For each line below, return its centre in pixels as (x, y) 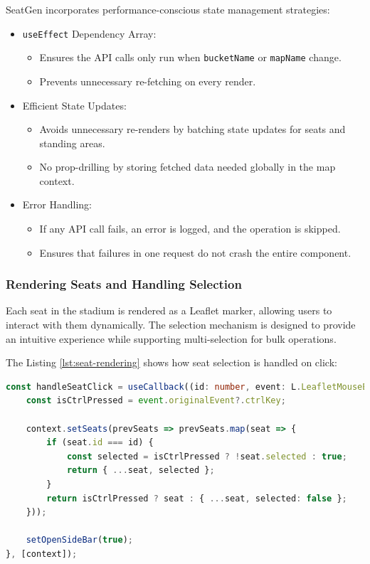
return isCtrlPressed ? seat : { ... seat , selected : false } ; (197, 498)
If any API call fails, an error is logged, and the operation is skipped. (190, 229)
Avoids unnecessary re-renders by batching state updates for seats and (192, 129)
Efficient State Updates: (74, 105)
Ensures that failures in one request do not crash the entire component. (195, 252)
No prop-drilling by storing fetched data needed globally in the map (187, 167)
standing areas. (72, 143)
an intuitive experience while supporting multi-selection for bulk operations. (171, 338)
